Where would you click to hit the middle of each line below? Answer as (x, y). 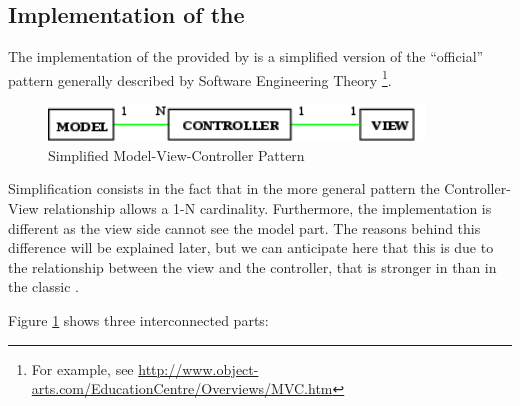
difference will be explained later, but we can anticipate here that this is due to (251, 247)
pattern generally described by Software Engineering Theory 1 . (200, 78)
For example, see (82, 368)
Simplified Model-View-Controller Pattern (176, 154)
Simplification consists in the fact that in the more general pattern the (224, 188)
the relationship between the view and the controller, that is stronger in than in (252, 266)
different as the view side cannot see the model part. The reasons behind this (244, 227)
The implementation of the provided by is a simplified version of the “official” (246, 56)
